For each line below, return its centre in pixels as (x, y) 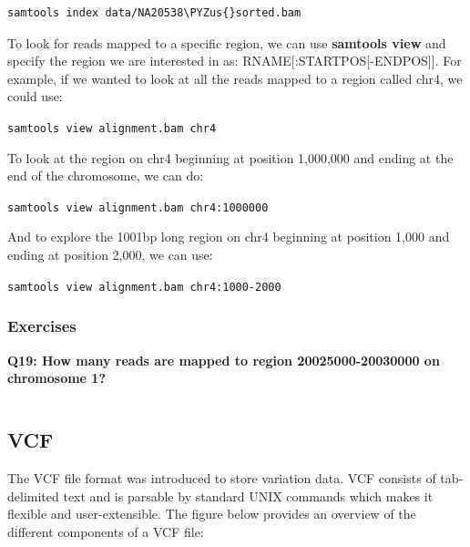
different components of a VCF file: (106, 531)
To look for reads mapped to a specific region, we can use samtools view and (227, 42)
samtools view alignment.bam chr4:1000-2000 (144, 287)
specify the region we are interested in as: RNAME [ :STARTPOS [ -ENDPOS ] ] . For (235, 61)
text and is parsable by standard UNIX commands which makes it (248, 495)
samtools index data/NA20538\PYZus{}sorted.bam (154, 13)
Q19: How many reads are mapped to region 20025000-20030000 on (224, 360)
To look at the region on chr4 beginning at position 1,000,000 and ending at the (230, 157)
